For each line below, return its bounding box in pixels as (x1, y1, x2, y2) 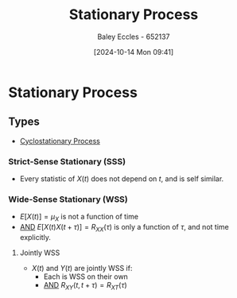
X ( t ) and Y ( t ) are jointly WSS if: (31, 263, 133, 273)
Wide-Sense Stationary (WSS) (8, 193, 129, 204)
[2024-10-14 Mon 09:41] (93, 47, 174, 56)
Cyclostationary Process (19, 136, 101, 145)
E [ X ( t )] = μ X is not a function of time (19, 212, 139, 223)
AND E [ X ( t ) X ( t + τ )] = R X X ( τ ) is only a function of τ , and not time (19, 223, 229, 234)
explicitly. (19, 232, 52, 242)
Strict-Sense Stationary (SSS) (8, 156, 126, 167)
